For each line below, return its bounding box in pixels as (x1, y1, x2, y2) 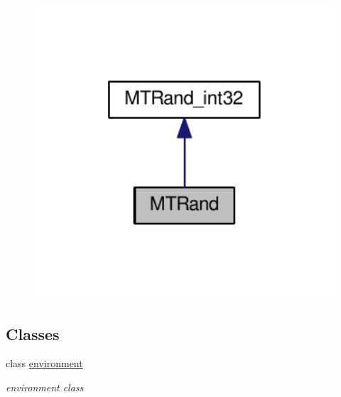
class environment (6, 356, 83, 371)
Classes (6, 322, 60, 344)
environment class (6, 379, 84, 394)
